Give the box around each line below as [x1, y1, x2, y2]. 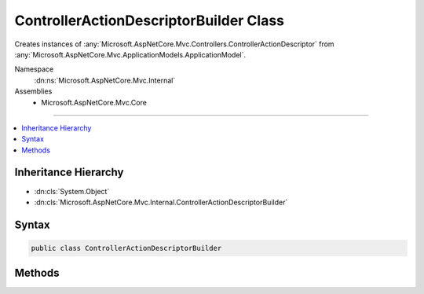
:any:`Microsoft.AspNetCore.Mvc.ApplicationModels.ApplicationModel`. [14, 50, 247, 59]
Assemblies [14, 86, 53, 96]
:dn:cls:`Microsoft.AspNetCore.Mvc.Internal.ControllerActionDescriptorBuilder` [34, 197, 288, 207]
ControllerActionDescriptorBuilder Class [14, 12, 285, 29]
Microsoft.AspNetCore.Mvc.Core [41, 97, 147, 107]
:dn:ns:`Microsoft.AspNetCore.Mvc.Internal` [34, 75, 176, 85]
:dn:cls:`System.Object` [34, 186, 110, 196]
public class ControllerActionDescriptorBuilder [31, 244, 222, 252]
